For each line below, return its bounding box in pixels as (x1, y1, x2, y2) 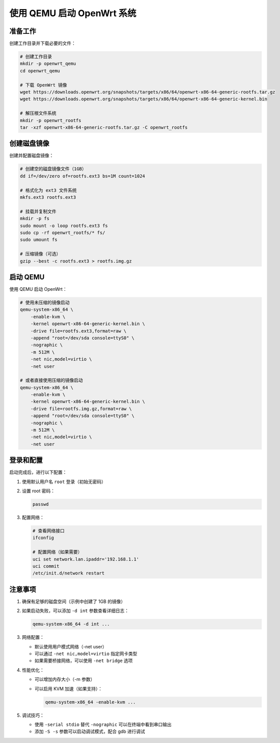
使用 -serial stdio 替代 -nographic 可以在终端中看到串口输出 (34, 721, 172, 727)
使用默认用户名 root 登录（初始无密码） (22, 478, 106, 485)
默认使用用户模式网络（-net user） (34, 643, 107, 649)
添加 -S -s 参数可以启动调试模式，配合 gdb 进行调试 (34, 728, 145, 734)
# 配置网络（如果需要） (32, 549, 83, 555)
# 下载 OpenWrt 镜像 (20, 82, 68, 88)
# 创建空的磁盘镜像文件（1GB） (20, 166, 87, 172)
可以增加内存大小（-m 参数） (34, 676, 95, 682)
